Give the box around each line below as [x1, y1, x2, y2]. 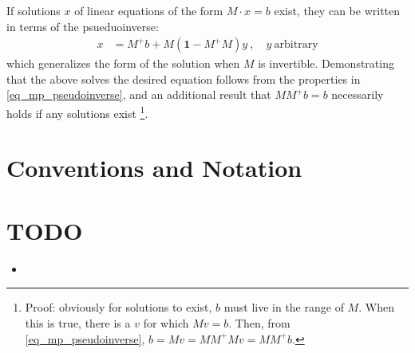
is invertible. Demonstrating [258, 55, 394, 72]
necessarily [331, 86, 384, 103]
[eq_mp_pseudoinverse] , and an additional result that [6, 86, 271, 103]
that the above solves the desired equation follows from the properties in [6, 70, 361, 87]
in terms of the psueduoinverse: [6, 18, 159, 34]
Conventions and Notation [6, 151, 302, 184]
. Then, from [228, 314, 290, 331]
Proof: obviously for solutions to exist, [25, 299, 212, 316]
